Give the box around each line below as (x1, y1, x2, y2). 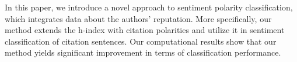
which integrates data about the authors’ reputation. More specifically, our (5, 12, 272, 24)
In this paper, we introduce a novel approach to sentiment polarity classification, (5, 1, 293, 13)
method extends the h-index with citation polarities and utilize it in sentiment (5, 24, 285, 36)
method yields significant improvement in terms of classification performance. (5, 46, 281, 59)
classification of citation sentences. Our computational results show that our (5, 35, 277, 47)
